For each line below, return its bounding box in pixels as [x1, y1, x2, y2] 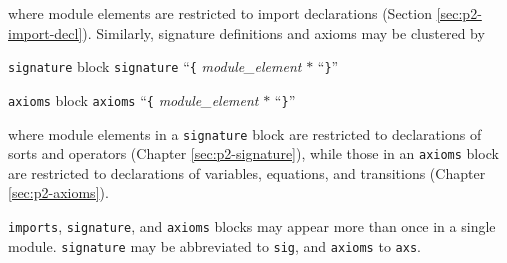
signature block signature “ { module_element [8, 56, 302, 77]
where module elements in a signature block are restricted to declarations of [8, 123, 482, 144]
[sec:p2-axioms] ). [8, 182, 109, 203]
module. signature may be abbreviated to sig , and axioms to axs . [8, 235, 421, 256]
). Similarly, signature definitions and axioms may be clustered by [82, 22, 485, 43]
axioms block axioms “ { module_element [8, 89, 259, 110]
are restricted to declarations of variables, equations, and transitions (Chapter [8, 162, 486, 183]
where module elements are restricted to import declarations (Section [8, 3, 432, 23]
